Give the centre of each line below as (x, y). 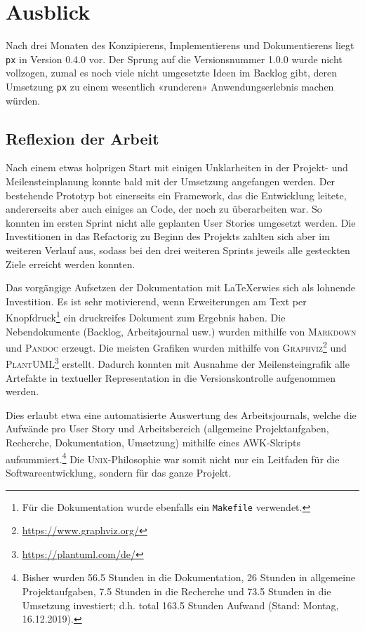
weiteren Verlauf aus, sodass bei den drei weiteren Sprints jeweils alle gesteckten (178, 250)
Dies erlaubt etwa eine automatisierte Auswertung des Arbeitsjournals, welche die (181, 414)
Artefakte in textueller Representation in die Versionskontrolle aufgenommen (171, 377)
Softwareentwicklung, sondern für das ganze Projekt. (119, 472)
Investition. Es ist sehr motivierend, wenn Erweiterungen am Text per (156, 301)
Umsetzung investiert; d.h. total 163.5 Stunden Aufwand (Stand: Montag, (180, 605)
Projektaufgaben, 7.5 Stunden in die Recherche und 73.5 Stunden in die (177, 591)
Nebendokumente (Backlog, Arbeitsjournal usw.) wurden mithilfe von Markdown (181, 331)
